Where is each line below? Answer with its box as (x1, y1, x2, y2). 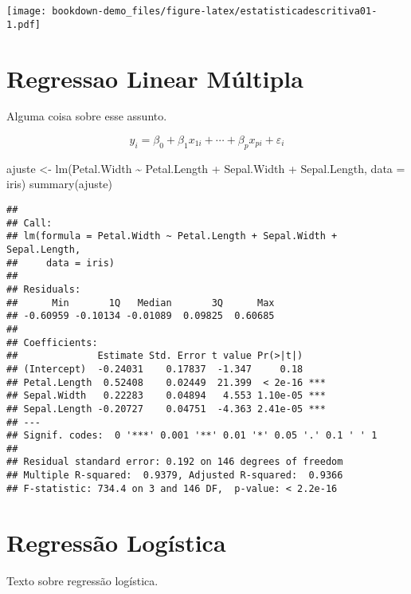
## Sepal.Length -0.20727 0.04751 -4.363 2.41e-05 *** (6, 403, 326, 415)
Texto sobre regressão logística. (6, 572, 159, 588)
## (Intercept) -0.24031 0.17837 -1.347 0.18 (6, 363, 303, 375)
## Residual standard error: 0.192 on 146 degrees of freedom (6, 456, 343, 468)
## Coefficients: (6, 336, 98, 348)
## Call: (6, 217, 53, 229)
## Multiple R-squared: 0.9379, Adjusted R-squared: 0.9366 (6, 470, 343, 482)
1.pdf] (6, 18, 41, 30)
